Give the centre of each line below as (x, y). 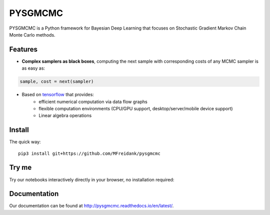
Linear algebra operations (65, 116)
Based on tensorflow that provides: (58, 95)
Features (23, 49)
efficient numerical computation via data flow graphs (93, 101)
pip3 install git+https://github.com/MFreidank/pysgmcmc (89, 153)
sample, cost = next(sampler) (57, 82)
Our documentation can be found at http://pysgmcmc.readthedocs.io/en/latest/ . (91, 206)
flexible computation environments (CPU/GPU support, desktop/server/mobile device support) (136, 108)
